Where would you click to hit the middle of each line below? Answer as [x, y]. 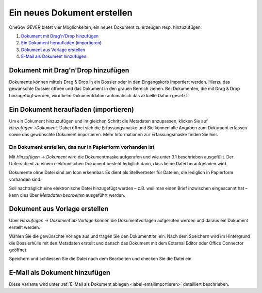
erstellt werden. [25, 227]
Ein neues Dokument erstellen [71, 13]
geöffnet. [18, 250]
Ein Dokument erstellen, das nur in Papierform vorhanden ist [82, 147]
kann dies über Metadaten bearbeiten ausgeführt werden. [67, 195]
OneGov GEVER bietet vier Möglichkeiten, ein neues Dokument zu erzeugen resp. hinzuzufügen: [106, 27]
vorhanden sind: [25, 179]
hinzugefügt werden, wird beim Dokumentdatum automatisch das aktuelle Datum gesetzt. [99, 95]
